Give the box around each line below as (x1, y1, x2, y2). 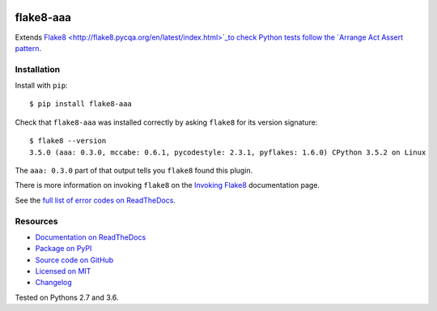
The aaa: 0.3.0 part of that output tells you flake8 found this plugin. (15, 166, 253, 175)
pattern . (15, 43, 42, 53)
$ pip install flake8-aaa (29, 100, 133, 109)
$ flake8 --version (29, 136, 107, 146)
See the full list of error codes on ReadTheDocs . (15, 195, 176, 205)
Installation (15, 63, 61, 75)
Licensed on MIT (35, 266, 91, 276)
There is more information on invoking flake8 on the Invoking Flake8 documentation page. (15, 181, 320, 190)
